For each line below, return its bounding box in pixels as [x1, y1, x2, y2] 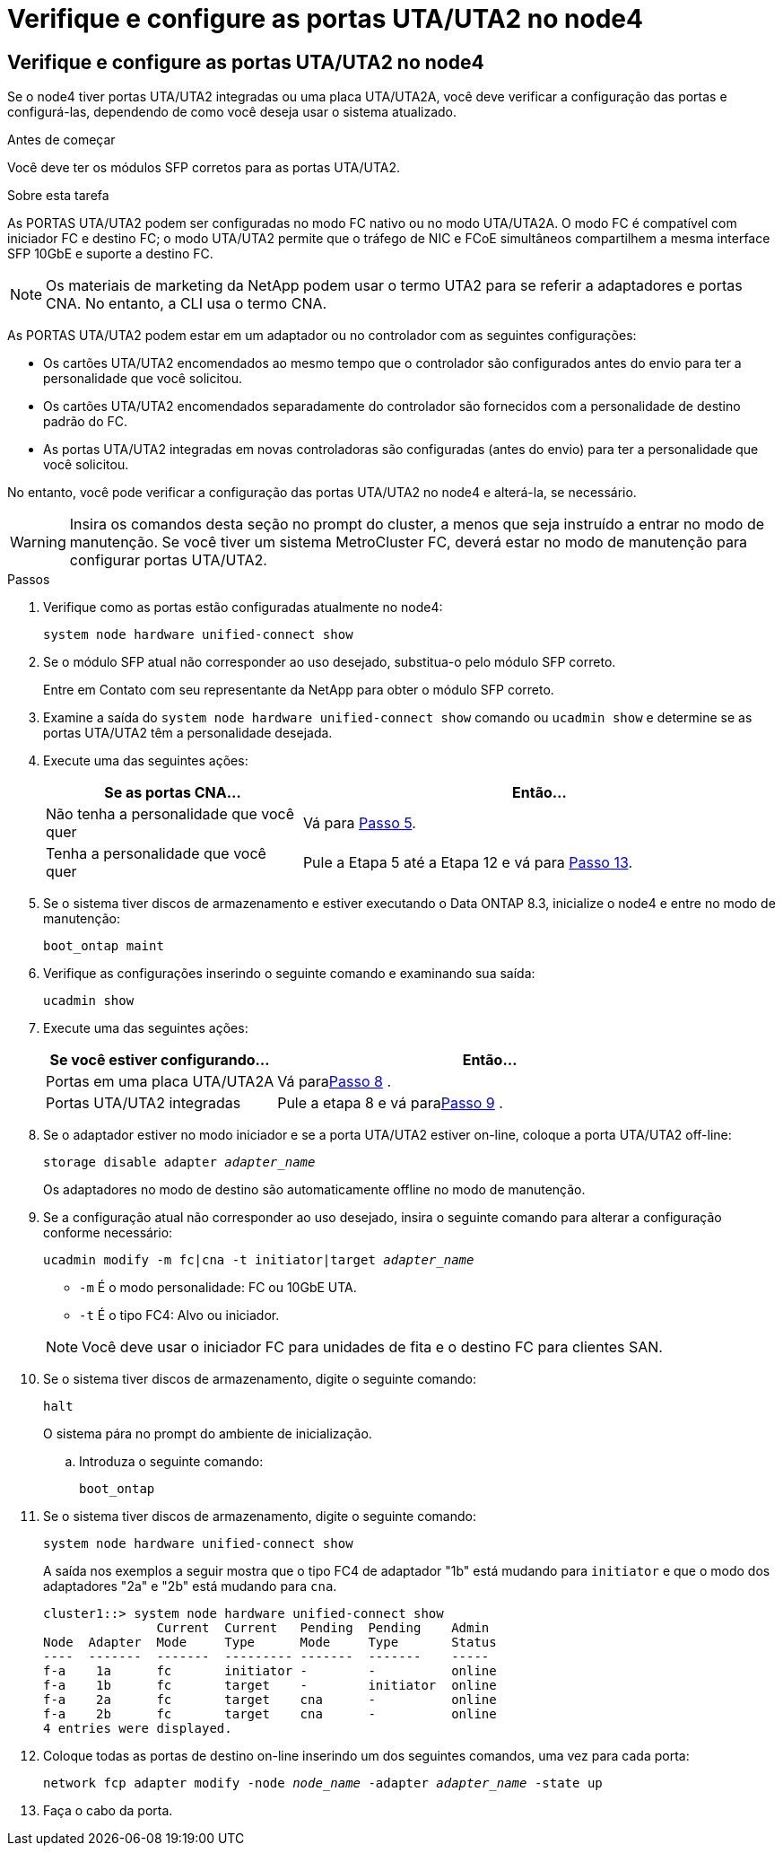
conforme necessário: [43, 1225, 173, 1241]
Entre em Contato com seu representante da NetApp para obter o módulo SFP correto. [43, 682, 554, 698]
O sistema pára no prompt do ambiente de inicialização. [43, 1426, 372, 1442]
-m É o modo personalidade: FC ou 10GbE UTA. [79, 1280, 357, 1296]
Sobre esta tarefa [7, 188, 109, 204]
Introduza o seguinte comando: [79, 1454, 264, 1470]
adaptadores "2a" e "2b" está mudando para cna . [43, 1578, 337, 1595]
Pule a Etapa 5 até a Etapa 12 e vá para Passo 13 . [302, 853, 633, 872]
